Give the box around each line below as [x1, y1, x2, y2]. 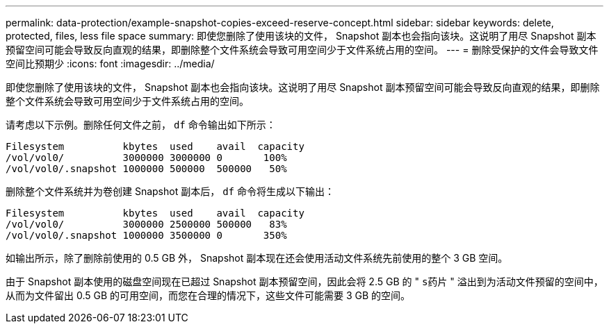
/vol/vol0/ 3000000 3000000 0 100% [6, 152, 287, 163]
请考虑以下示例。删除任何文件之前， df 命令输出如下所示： [6, 119, 276, 130]
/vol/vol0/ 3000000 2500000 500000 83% [6, 219, 287, 230]
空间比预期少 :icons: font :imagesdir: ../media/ [6, 58, 215, 69]
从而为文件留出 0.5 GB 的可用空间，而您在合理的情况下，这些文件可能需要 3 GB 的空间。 [6, 289, 411, 301]
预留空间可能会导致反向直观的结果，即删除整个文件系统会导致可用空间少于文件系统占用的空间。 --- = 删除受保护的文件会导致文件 [6, 44, 599, 56]
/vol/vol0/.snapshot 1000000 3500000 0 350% [6, 230, 287, 241]
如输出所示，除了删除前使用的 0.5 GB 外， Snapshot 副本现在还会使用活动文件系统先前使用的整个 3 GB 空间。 [6, 252, 508, 264]
